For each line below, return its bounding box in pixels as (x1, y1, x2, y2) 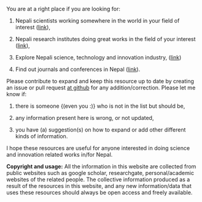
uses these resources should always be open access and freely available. (6, 189, 193, 196)
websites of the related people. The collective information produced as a (6, 176, 190, 183)
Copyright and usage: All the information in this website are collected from (6, 163, 196, 170)
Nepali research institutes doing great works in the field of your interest (15, 36, 196, 42)
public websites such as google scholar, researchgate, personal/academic (6, 170, 195, 176)
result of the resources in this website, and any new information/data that (6, 182, 192, 189)
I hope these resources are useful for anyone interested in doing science (6, 144, 190, 152)
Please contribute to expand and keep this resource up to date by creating (6, 78, 195, 84)
